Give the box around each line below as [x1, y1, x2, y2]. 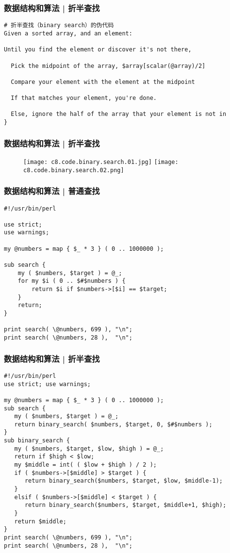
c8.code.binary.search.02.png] [23, 166, 124, 174]
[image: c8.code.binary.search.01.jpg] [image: [23, 158, 179, 165]
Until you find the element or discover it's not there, [4, 46, 192, 53]
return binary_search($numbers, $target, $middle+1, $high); [24, 502, 227, 509]
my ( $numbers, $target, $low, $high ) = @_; [14, 445, 164, 452]
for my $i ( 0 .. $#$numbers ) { [17, 277, 126, 285]
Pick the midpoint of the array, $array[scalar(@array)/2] [11, 62, 206, 69]
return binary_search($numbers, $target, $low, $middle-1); [24, 477, 223, 485]
